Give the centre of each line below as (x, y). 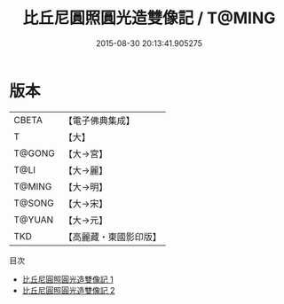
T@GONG (34, 153)
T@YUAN (34, 220)
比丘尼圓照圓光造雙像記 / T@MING (149, 18)
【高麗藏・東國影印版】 (112, 237)
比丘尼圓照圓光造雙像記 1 (67, 279)
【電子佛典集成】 (99, 121)
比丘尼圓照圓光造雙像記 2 (68, 290)
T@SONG (34, 203)
